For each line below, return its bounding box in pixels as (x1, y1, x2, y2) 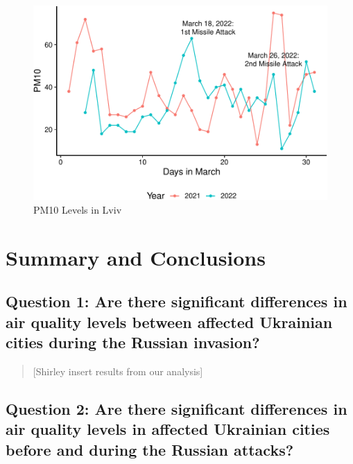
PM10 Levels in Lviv (33, 202, 122, 216)
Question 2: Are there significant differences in (6, 397, 347, 419)
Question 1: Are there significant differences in (6, 291, 347, 312)
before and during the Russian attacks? (6, 438, 294, 460)
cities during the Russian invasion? (6, 332, 260, 353)
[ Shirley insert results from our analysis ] (33, 363, 203, 378)
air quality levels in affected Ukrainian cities (6, 418, 330, 440)
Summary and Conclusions (6, 243, 266, 271)
